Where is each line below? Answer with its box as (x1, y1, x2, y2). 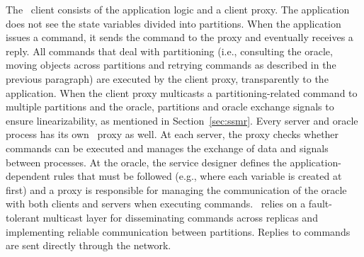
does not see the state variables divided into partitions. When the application (6, 16, 341, 30)
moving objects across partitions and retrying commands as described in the (6, 57, 336, 72)
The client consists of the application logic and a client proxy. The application (6, 2, 350, 16)
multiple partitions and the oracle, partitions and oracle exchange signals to (6, 99, 334, 114)
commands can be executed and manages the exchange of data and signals (6, 140, 329, 155)
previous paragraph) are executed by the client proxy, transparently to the (6, 71, 329, 86)
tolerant (6, 210, 40, 224)
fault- (308, 196, 332, 211)
